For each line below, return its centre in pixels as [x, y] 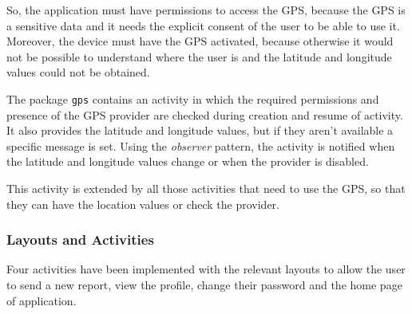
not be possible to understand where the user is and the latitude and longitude [199, 56]
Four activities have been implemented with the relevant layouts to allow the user [206, 269]
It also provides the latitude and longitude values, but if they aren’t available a [200, 130]
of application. [42, 300]
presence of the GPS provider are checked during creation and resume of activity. [205, 114]
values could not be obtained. [78, 72]
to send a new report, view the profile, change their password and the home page [204, 285]
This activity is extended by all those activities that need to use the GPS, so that [206, 188]
